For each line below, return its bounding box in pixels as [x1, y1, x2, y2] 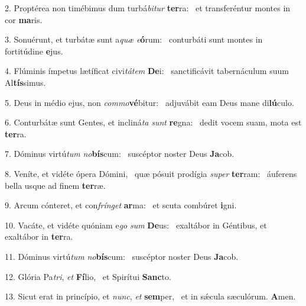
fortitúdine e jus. [5, 44, 63, 57]
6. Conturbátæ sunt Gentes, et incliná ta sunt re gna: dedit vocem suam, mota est [5, 116, 302, 128]
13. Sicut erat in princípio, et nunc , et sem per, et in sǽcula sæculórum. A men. [5, 290, 296, 302]
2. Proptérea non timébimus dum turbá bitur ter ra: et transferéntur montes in [5, 2, 291, 14]
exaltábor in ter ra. [5, 230, 73, 243]
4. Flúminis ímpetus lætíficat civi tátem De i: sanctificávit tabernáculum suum [5, 65, 289, 77]
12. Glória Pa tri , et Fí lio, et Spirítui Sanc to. [5, 270, 171, 282]
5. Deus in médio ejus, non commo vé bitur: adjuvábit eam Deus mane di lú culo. [5, 96, 294, 108]
